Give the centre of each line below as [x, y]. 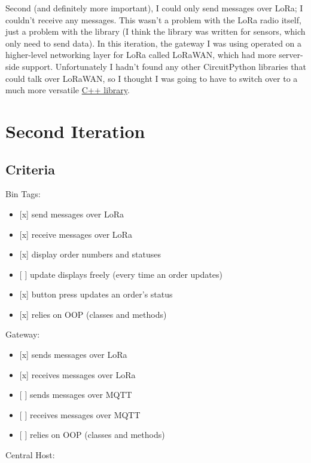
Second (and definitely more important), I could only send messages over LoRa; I [154, 8]
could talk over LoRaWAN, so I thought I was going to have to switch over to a [152, 78]
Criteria [30, 169]
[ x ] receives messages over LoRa [77, 374]
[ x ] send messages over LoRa [71, 214]
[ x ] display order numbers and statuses [90, 254]
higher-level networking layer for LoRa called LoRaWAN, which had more [141, 55]
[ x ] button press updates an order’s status [96, 294]
